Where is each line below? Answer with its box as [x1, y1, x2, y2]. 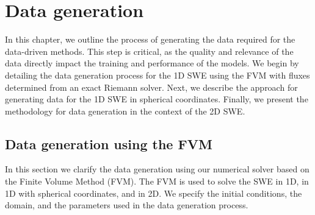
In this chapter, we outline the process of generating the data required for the [5, 33, 295, 46]
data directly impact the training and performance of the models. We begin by [5, 57, 299, 69]
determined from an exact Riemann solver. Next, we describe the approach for [5, 80, 298, 93]
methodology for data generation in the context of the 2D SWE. [5, 104, 245, 117]
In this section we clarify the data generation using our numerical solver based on [5, 163, 310, 175]
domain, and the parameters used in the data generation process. [5, 199, 248, 211]
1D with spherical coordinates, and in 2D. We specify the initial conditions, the [5, 186, 302, 199]
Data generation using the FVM [5, 134, 212, 153]
